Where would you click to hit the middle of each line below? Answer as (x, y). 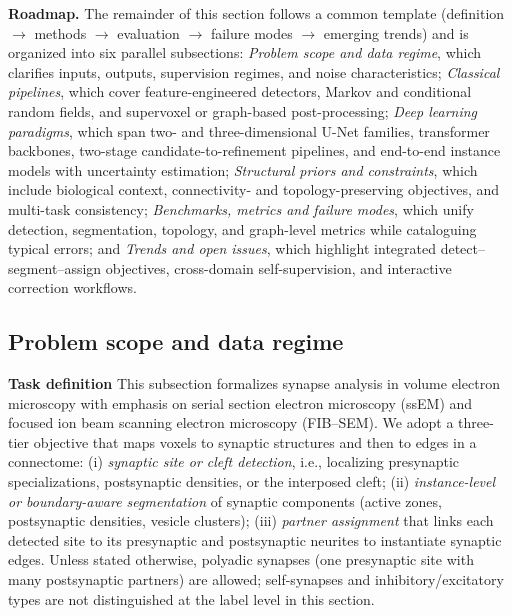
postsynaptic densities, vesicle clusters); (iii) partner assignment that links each (251, 520)
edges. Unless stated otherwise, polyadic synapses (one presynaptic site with (241, 559)
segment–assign (55, 267)
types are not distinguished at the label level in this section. (191, 598)
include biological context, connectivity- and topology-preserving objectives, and (254, 189)
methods (60, 32)
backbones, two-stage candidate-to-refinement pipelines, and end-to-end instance (254, 150)
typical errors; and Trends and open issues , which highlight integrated (222, 248)
